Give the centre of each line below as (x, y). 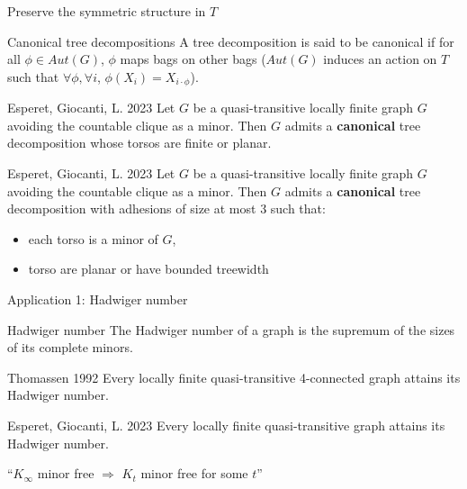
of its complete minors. (70, 347)
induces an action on (380, 59)
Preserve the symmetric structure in (107, 11)
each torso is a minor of (93, 238)
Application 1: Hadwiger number (98, 299)
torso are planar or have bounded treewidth (148, 269)
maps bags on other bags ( (193, 59)
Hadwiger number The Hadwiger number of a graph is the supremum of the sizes (231, 329)
